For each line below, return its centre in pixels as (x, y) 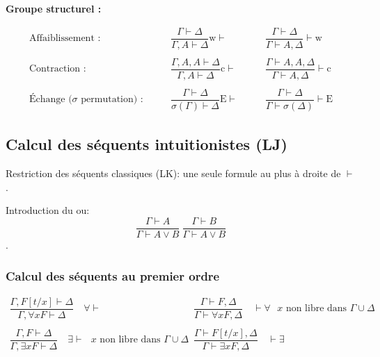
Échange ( (50, 100)
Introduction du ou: (48, 210)
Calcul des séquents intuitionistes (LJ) (147, 144)
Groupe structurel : (54, 8)
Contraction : (57, 69)
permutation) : (112, 100)
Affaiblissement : (65, 39)
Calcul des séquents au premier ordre (113, 275)
